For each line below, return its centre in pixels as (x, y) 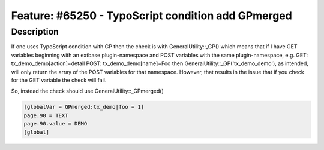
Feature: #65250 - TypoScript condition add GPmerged (151, 16)
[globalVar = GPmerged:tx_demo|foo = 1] (84, 107)
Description (35, 32)
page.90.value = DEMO (55, 124)
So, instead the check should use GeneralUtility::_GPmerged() (88, 91)
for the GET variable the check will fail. (59, 80)
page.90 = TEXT (46, 115)
